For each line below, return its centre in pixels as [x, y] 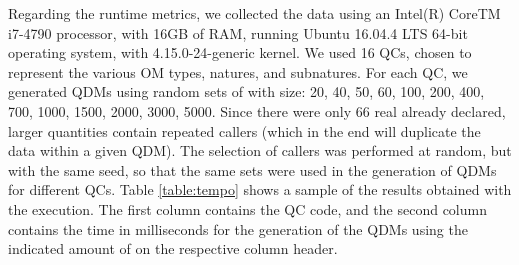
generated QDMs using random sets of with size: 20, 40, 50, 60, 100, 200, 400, [246, 91]
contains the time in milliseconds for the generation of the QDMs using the [238, 228]
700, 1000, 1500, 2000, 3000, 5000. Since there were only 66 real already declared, [257, 110]
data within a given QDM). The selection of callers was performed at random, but [260, 150]
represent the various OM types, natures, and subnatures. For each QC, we [238, 71]
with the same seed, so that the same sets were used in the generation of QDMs [252, 169]
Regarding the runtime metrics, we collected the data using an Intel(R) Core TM [254, 13]
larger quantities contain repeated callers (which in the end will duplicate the [244, 130]
